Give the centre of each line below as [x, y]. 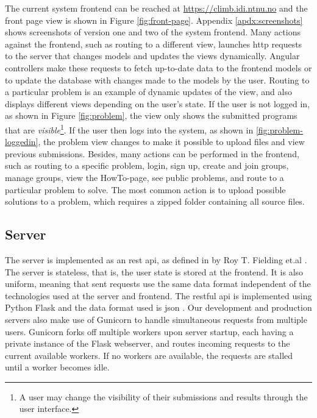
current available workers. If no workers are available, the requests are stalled [149, 355]
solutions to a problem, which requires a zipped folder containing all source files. [155, 201]
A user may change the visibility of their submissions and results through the [163, 396]
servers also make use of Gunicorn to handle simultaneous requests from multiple [156, 319]
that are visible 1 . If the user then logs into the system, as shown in [129, 129]
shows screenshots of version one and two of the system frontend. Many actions [153, 32]
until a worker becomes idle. [57, 367]
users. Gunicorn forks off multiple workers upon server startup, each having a [149, 331]
